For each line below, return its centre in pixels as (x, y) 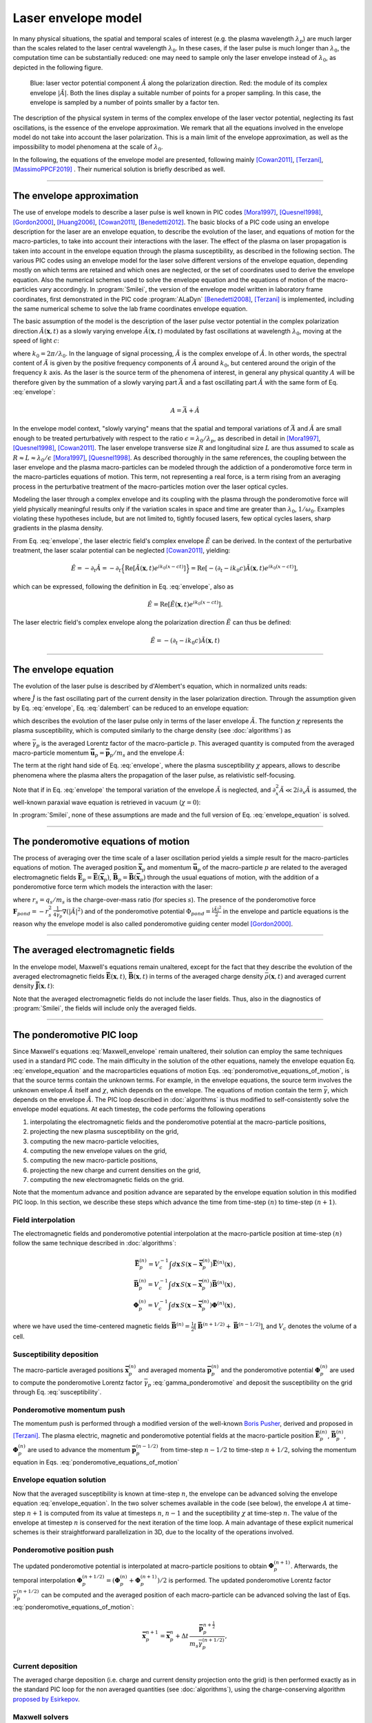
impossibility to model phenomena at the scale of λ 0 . (88, 148)
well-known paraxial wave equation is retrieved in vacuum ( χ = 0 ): (107, 802)
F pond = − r (31, 912)
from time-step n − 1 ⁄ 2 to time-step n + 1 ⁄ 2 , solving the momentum (258, 1449)
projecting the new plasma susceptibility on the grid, (104, 1132)
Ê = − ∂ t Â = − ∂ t (96, 569)
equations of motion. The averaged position (75, 868)
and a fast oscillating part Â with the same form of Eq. (261, 382)
